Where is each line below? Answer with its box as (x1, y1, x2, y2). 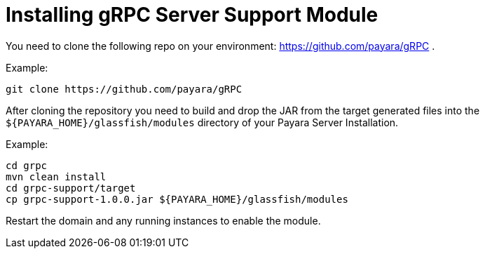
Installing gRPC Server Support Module (6, 3, 378, 27)
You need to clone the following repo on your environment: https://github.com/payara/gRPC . (6, 39, 435, 52)
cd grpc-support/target (6, 182, 136, 194)
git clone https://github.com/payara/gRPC (6, 83, 242, 95)
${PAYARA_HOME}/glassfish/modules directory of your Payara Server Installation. (6, 116, 399, 128)
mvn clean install (6, 171, 107, 182)
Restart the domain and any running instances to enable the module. (6, 214, 321, 227)
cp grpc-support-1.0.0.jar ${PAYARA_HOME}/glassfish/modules (6, 193, 348, 205)
